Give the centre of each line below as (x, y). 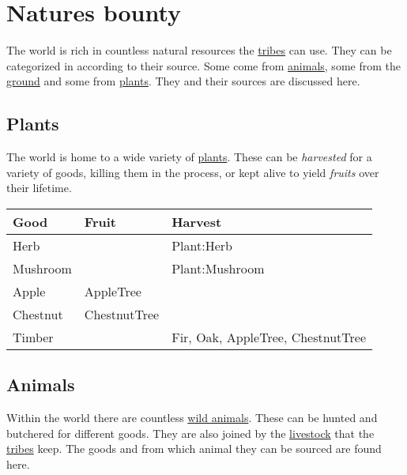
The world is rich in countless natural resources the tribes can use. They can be (199, 50)
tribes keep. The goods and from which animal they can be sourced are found (194, 449)
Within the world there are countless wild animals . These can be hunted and (192, 418)
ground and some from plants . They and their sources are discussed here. (183, 81)
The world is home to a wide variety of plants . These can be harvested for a (189, 157)
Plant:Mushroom (218, 268)
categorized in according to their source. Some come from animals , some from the (203, 65)
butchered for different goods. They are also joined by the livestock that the (190, 433)
